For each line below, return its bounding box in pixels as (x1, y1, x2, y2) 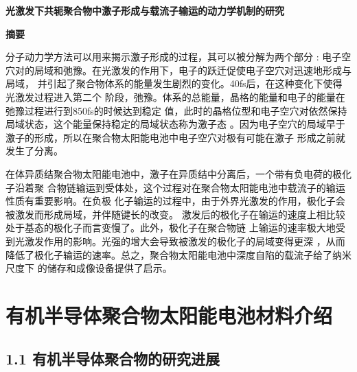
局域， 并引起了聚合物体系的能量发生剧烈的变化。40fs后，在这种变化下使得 (5, 76, 343, 91)
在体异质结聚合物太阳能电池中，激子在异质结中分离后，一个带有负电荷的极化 (5, 166, 352, 181)
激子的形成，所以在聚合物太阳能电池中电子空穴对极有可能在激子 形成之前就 (5, 130, 345, 144)
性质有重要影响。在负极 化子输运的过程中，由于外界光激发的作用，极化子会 (5, 194, 345, 208)
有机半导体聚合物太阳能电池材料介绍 (5, 301, 333, 329)
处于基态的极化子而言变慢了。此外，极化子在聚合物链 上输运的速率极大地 (5, 220, 336, 235)
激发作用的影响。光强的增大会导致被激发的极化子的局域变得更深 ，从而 (24, 233, 345, 248)
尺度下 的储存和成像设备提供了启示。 (5, 261, 172, 275)
